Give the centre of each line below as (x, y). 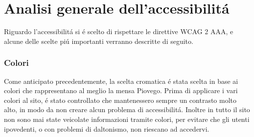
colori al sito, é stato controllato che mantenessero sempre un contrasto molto (120, 100)
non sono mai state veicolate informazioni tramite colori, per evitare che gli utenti (127, 119)
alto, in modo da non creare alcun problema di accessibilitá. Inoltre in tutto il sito (127, 109)
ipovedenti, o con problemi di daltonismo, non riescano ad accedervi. (107, 128)
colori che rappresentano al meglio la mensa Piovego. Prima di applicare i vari (121, 90)
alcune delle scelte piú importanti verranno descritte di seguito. (99, 41)
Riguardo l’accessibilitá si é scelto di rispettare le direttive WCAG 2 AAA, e (119, 31)
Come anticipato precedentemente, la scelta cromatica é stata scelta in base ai (121, 81)
